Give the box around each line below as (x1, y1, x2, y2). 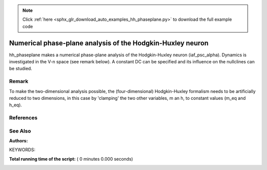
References (9, 114, 38, 121)
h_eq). (9, 102, 22, 108)
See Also (9, 127, 31, 134)
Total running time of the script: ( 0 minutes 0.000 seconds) (9, 156, 133, 162)
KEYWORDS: (9, 147, 36, 153)
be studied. (9, 66, 32, 72)
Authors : (9, 138, 28, 144)
